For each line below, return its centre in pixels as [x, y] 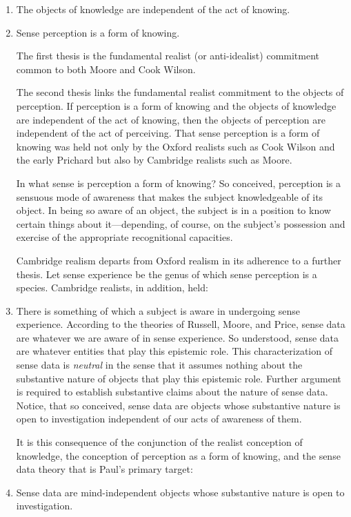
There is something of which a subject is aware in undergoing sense [158, 310]
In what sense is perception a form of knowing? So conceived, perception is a [178, 183]
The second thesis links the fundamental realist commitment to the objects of [180, 92]
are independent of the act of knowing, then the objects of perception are [171, 119]
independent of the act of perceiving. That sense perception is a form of [168, 133]
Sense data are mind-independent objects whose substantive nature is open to [180, 492]
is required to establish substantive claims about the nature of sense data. [172, 392]
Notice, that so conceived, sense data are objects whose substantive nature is [178, 405]
